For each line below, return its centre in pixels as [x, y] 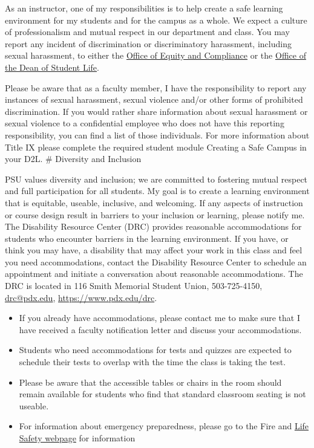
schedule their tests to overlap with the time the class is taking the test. [152, 362]
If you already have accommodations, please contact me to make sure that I [159, 318]
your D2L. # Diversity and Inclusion [73, 159]
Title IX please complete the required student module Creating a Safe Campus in [156, 147]
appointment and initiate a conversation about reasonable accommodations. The [154, 274]
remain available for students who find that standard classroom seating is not [162, 394]
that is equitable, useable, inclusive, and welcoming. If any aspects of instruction [154, 202]
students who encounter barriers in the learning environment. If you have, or [147, 238]
